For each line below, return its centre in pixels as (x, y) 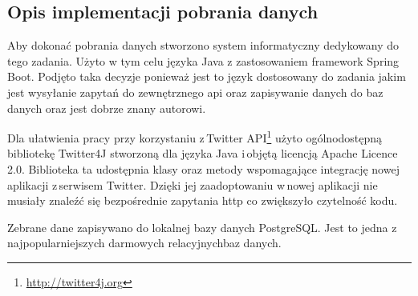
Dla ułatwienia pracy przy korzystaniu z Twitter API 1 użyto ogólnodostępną (195, 136)
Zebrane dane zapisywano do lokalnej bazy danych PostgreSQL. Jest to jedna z (202, 227)
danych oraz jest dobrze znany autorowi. (107, 108)
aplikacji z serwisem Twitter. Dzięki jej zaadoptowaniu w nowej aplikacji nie (193, 184)
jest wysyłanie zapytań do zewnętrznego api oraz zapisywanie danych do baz (195, 92)
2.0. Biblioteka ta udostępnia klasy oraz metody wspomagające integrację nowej (203, 169)
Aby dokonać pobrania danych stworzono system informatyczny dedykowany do (203, 45)
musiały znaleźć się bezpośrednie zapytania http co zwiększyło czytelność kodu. (203, 200)
